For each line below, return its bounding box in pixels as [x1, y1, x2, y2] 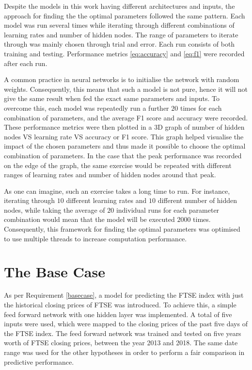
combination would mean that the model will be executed [4, 214, 175, 224]
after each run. [4, 58, 47, 68]
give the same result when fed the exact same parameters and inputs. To [4, 93, 220, 103]
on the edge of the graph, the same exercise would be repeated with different [4, 160, 232, 170]
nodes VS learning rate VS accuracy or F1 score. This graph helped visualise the [4, 131, 244, 141]
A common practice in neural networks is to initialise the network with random [4, 74, 239, 84]
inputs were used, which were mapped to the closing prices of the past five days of [4, 319, 248, 329]
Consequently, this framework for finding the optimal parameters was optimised [4, 224, 240, 234]
